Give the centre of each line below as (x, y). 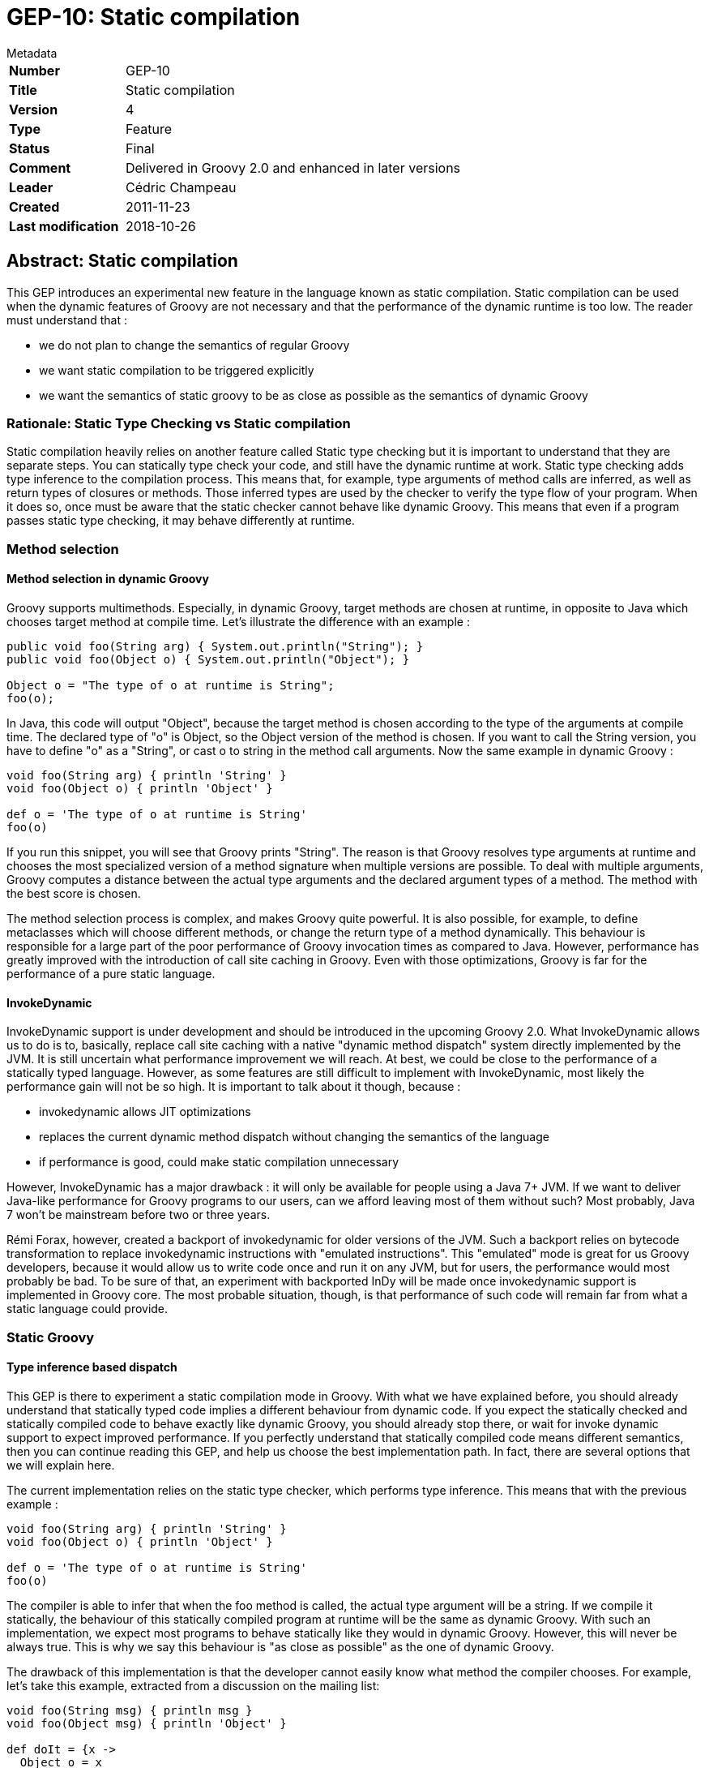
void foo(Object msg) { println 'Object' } (147, 1723)
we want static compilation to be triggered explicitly (177, 370)
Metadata (32, 53)
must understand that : (67, 320)
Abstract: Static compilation (122, 261)
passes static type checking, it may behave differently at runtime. (181, 521)
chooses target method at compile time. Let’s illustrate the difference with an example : (238, 621)
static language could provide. (88, 1309)
